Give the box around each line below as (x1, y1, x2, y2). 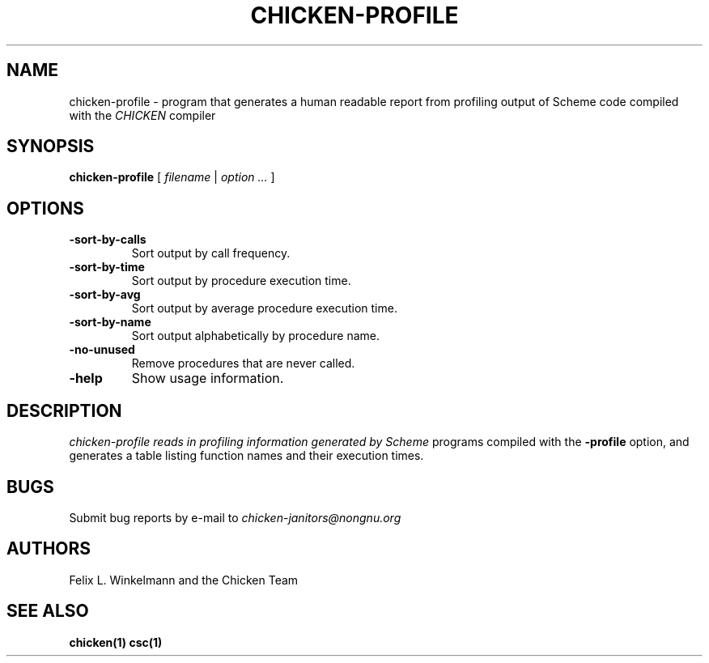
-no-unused (69, 342, 135, 357)
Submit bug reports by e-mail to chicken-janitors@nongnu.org (69, 510, 401, 525)
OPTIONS (6, 198, 84, 219)
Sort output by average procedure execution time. (131, 301, 397, 316)
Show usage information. (131, 370, 284, 387)
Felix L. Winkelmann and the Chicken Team (69, 572, 299, 587)
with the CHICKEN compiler (69, 108, 216, 122)
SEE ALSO (6, 601, 89, 622)
